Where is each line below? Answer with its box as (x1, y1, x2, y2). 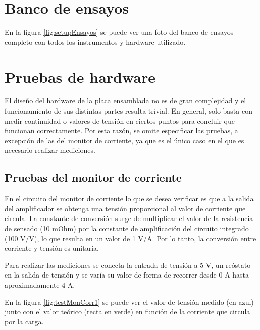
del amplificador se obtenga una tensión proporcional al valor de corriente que (5, 203, 246, 213)
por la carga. (5, 316, 44, 326)
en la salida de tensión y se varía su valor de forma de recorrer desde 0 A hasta (5, 269, 249, 280)
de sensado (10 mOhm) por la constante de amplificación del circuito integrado (5, 223, 249, 233)
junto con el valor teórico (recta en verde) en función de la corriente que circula (5, 306, 250, 317)
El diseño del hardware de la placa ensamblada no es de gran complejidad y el (5, 95, 246, 106)
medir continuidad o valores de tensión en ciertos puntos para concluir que (5, 115, 235, 126)
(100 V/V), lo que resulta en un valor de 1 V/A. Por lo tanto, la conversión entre (5, 233, 256, 243)
